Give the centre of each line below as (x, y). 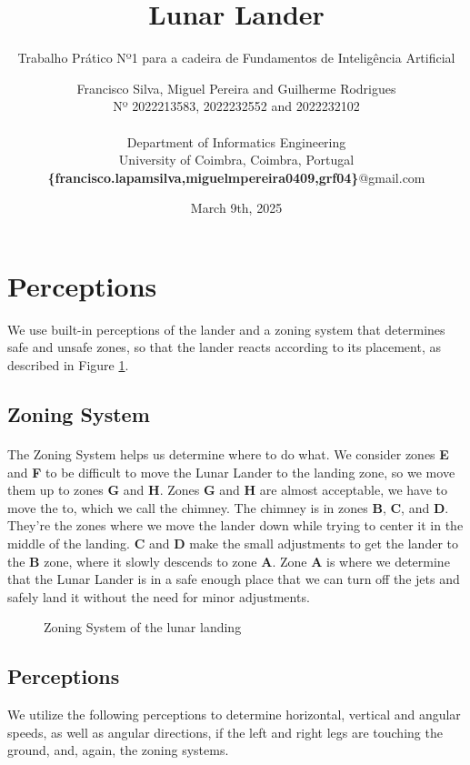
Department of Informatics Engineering (236, 141)
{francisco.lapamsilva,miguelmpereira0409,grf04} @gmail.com (236, 177)
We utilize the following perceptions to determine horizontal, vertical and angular (234, 715)
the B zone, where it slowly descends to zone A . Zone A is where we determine (229, 561)
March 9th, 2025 (236, 208)
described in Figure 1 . (68, 365)
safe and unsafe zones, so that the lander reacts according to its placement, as (224, 347)
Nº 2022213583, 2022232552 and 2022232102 (236, 106)
